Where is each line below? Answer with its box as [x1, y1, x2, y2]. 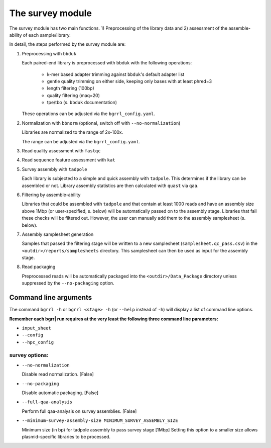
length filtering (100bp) [47, 85, 95, 92]
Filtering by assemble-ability [22, 192, 81, 198]
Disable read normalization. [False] [22, 371, 94, 377]
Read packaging [22, 264, 56, 270]
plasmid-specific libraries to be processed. [22, 434, 110, 439]
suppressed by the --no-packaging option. [22, 280, 115, 286]
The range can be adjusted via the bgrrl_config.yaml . [22, 138, 141, 144]
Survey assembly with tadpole [22, 166, 87, 172]
